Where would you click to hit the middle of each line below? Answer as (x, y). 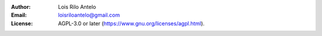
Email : (19, 15)
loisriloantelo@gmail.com (89, 15)
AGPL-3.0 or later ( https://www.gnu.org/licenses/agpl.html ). (131, 23)
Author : (21, 7)
